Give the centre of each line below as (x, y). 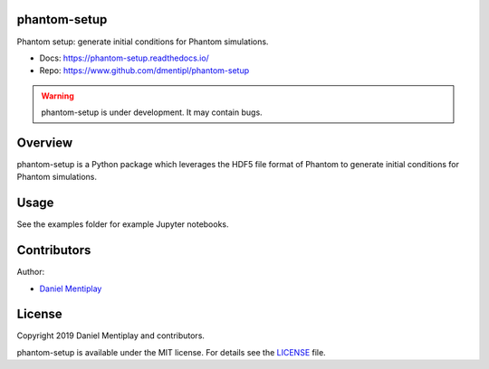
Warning (58, 96)
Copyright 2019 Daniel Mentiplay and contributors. (111, 336)
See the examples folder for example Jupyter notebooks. (123, 224)
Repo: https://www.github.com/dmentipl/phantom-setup (144, 71)
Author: (31, 272)
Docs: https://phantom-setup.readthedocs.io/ (125, 58)
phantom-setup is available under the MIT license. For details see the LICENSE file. (171, 352)
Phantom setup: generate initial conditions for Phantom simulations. (143, 42)
